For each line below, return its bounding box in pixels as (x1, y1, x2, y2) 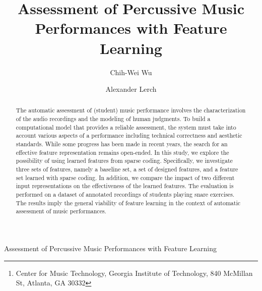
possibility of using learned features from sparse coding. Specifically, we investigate (16, 156, 233, 165)
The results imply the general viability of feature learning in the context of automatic (16, 198, 240, 207)
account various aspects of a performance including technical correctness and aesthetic (16, 131, 242, 140)
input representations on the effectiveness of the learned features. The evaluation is (16, 182, 234, 190)
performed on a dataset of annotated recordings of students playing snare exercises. (16, 190, 235, 199)
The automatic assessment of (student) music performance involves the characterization (16, 106, 246, 114)
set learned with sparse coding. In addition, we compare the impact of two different (16, 173, 235, 182)
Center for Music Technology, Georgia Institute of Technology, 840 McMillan (16, 267, 253, 278)
